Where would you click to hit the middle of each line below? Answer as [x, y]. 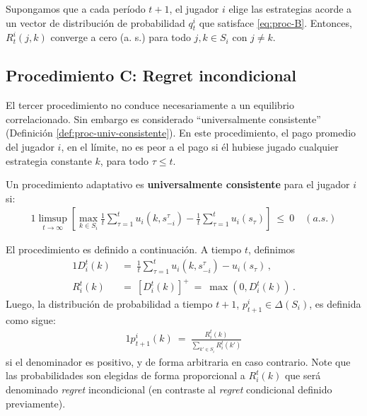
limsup [53, 219]
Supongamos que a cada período [76, 8]
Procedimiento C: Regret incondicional [151, 75]
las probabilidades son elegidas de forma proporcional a [126, 375]
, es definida [335, 304]
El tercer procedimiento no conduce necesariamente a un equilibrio [150, 105]
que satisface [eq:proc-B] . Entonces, [275, 22]
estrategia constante [49, 160]
